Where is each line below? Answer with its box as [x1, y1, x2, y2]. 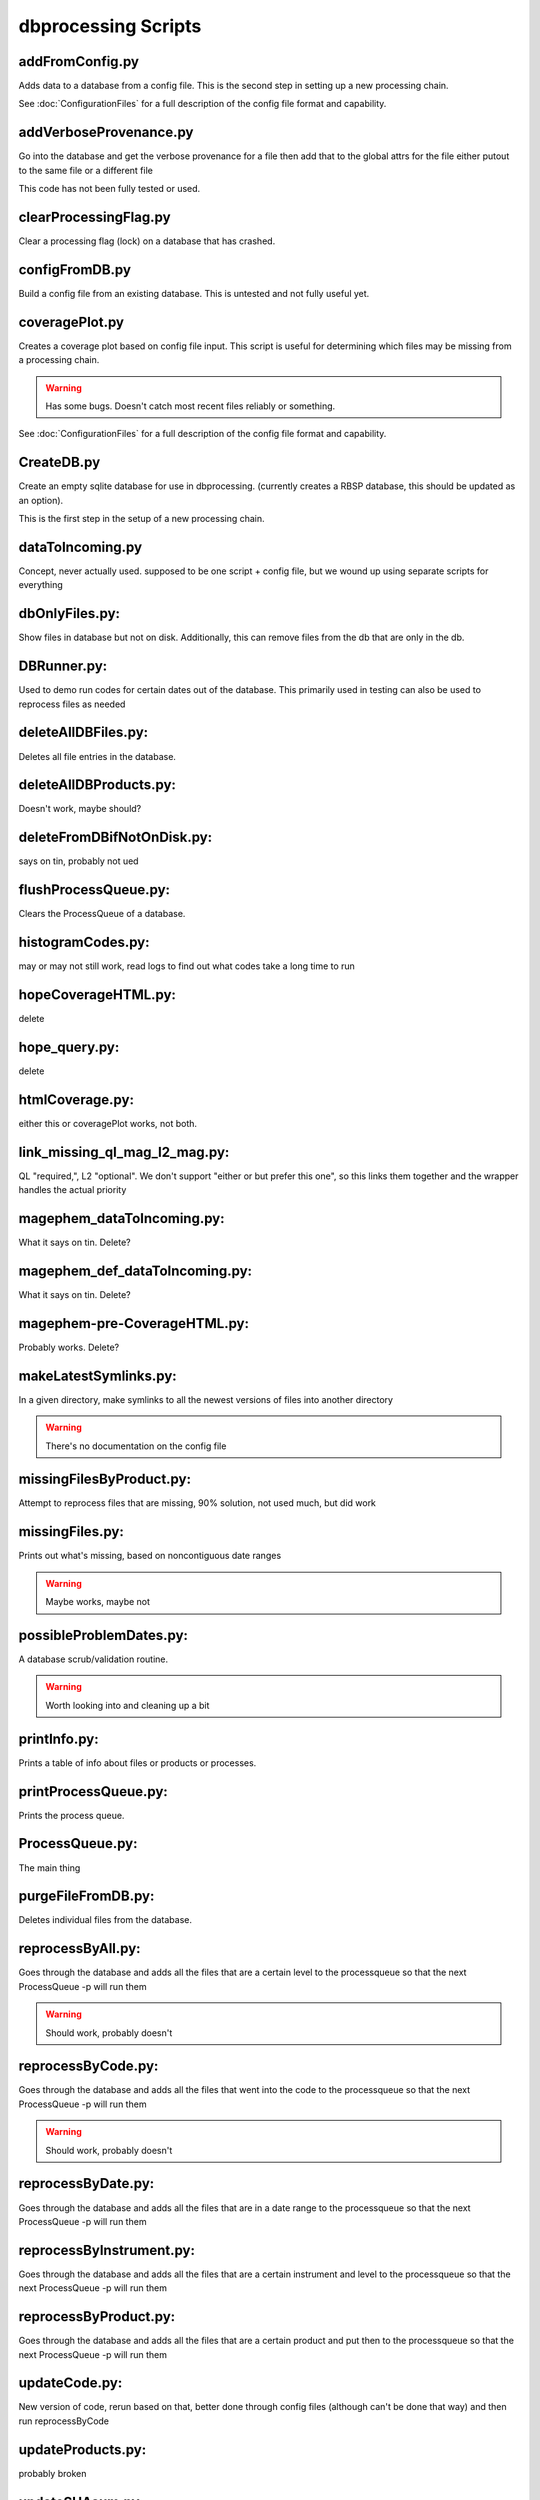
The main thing [18, 1861, 81, 1874]
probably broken [18, 2467, 87, 2479]
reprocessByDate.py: [18, 2175, 155, 2192]
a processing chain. [18, 354, 100, 366]
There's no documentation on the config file [45, 1440, 227, 1452]
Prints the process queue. [18, 1809, 125, 1821]
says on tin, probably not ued [18, 855, 139, 867]
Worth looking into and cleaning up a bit [45, 1699, 210, 1711]
